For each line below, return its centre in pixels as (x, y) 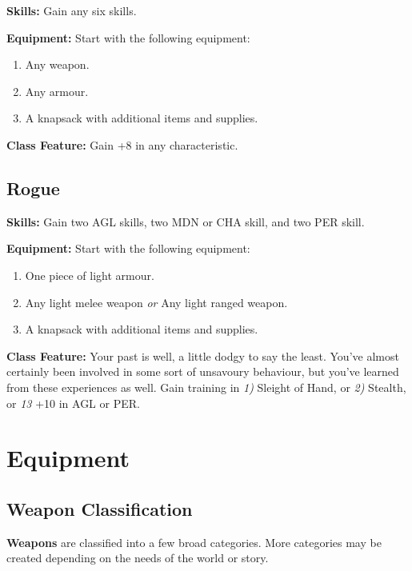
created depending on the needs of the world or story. (138, 558)
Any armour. (57, 91)
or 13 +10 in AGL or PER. (73, 403)
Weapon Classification (100, 508)
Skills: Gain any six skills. (72, 10)
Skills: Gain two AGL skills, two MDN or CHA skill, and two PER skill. (186, 221)
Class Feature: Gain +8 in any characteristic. (122, 144)
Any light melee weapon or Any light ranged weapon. (156, 302)
